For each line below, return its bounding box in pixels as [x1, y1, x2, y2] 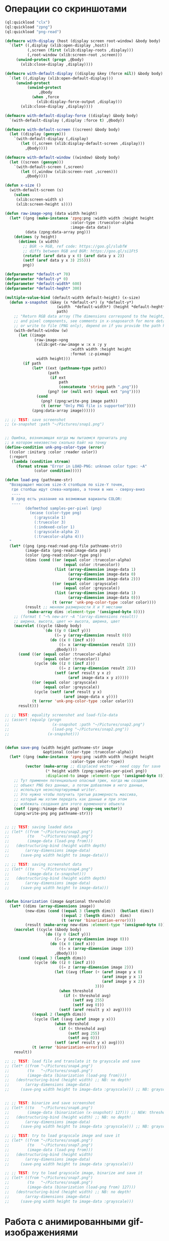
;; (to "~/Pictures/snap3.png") [5, 834, 93, 839]
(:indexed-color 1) [34, 525, 75, 530]
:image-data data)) [70, 225, 111, 230]
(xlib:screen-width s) [16, 197, 64, 202]
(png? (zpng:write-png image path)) [40, 398, 118, 404]
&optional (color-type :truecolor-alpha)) [43, 750, 134, 755]
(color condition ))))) [34, 468, 82, 473]
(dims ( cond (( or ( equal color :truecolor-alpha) [25, 557, 132, 563]
